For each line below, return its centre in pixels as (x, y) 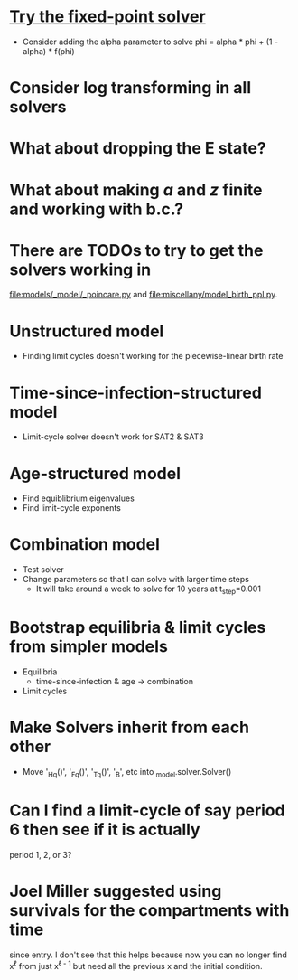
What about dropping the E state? (138, 149)
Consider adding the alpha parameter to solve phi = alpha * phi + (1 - (150, 42)
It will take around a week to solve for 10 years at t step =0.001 (149, 589)
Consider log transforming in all (130, 88)
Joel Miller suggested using (116, 891)
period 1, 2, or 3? (41, 854)
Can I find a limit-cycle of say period (148, 810)
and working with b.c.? (96, 209)
